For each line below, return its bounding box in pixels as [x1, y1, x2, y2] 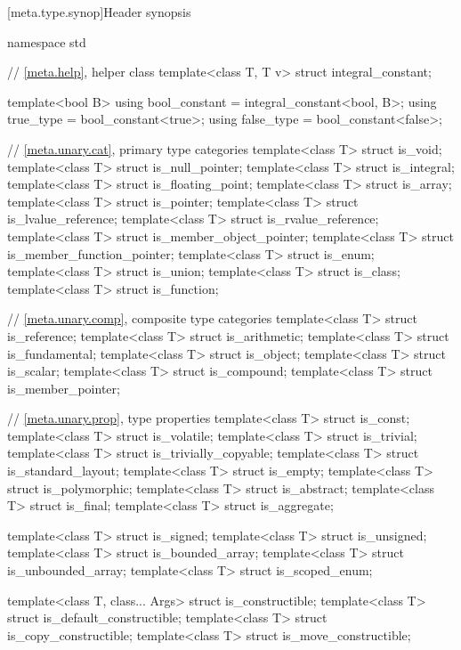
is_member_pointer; [7, 378, 120, 397]
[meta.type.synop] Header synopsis [7, 3, 191, 20]
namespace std [7, 32, 86, 51]
